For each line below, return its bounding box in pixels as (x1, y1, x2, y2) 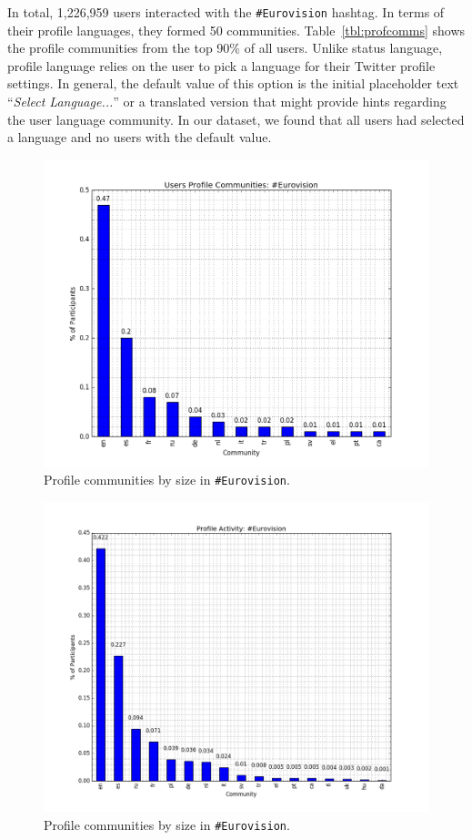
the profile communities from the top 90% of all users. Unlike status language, (7, 38, 443, 57)
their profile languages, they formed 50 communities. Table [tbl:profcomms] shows (7, 20, 466, 39)
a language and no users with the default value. (7, 128, 272, 147)
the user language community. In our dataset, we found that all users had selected (7, 109, 465, 128)
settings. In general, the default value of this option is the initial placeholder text (7, 74, 459, 93)
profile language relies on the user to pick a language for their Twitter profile (7, 56, 436, 75)
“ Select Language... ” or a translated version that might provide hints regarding (7, 92, 447, 111)
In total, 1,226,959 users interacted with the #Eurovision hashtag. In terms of (7, 3, 445, 21)
